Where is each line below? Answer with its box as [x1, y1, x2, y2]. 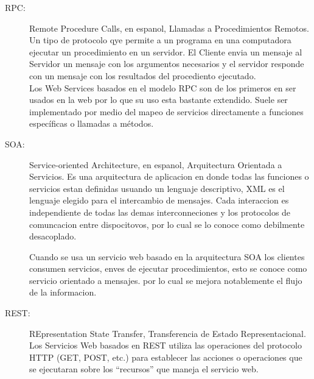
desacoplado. [29, 230, 77, 243]
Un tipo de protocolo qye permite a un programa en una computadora [29, 34, 291, 46]
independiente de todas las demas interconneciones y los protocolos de [29, 205, 291, 218]
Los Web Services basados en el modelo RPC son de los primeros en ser [29, 81, 296, 94]
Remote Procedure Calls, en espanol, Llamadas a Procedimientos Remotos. [29, 21, 309, 34]
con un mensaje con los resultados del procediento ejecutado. [29, 69, 256, 82]
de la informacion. [29, 286, 97, 299]
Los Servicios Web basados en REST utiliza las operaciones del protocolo [29, 339, 302, 352]
